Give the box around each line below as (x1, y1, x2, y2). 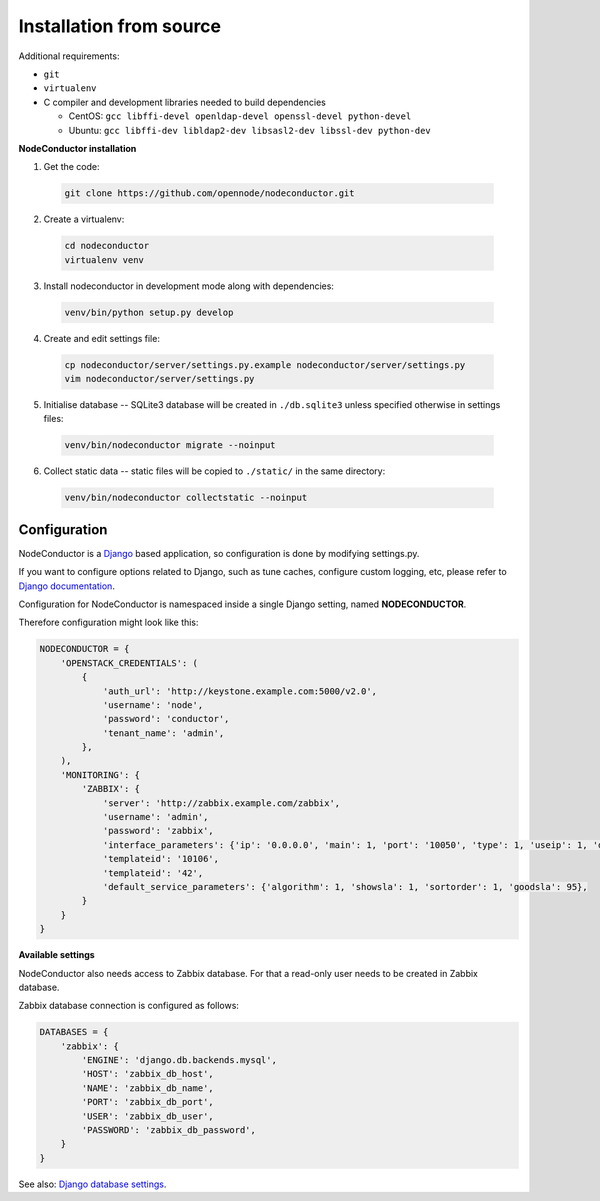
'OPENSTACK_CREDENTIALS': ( (60, 657, 199, 669)
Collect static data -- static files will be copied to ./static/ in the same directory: (43, 465, 386, 477)
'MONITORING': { (60, 769, 140, 780)
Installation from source (18, 15, 222, 37)
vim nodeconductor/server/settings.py (64, 373, 255, 384)
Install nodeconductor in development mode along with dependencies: (43, 280, 335, 292)
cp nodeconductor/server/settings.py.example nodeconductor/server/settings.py (64, 359, 466, 370)
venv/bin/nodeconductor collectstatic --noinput (64, 492, 308, 504)
